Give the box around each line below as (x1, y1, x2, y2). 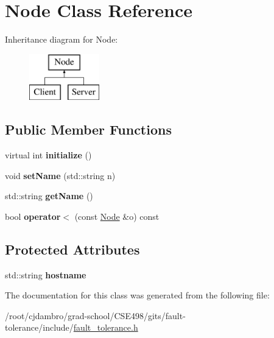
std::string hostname (5, 268, 86, 281)
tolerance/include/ (5, 321, 74, 334)
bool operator (5, 209, 61, 222)
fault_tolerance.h (73, 321, 138, 334)
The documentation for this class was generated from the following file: (5, 289, 270, 301)
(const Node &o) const (74, 209, 160, 222)
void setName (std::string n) (5, 169, 116, 181)
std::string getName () (5, 189, 93, 202)
